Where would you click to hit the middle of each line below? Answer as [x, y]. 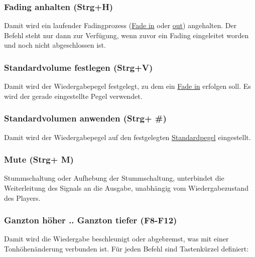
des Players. [22, 198]
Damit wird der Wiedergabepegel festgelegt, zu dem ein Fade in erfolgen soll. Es [127, 86]
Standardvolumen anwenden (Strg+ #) [85, 118]
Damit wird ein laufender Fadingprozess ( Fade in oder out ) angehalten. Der [120, 25]
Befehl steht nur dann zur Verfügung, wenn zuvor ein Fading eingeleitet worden [126, 35]
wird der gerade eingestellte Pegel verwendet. [73, 96]
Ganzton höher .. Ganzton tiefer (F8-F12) [91, 220]
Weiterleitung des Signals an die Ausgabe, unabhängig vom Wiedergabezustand [126, 188]
